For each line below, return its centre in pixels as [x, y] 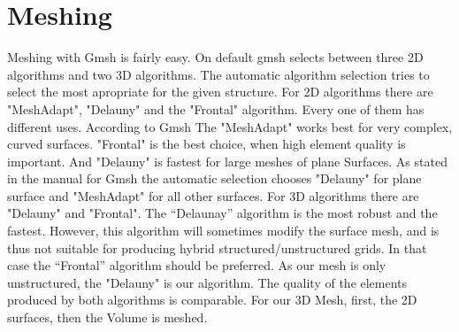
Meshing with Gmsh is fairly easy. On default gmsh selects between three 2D [215, 57]
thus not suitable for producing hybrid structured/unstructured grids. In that [217, 247]
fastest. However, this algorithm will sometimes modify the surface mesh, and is [223, 231]
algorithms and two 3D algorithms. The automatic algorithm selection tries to [218, 74]
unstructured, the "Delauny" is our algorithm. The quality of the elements [207, 282]
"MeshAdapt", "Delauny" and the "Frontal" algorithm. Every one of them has [216, 108]
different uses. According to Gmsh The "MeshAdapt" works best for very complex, [230, 126]
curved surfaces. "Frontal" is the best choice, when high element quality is [207, 144]
